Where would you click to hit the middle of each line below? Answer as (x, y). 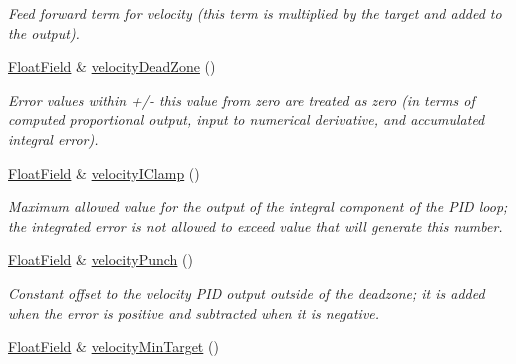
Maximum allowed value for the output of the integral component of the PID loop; (258, 206)
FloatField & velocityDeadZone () (112, 66)
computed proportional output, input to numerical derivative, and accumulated (246, 119)
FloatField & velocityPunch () (100, 259)
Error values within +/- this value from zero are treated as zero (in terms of (241, 99)
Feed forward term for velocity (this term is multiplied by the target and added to (255, 13)
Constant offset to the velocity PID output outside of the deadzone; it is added (246, 292)
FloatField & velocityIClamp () (104, 172)
